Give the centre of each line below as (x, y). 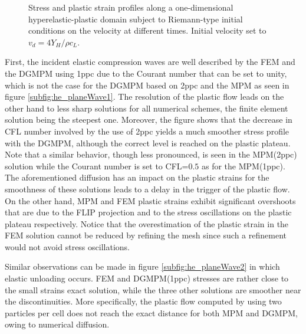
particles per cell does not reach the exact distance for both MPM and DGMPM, (151, 312)
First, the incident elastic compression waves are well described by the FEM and (150, 62)
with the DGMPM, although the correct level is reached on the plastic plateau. (148, 143)
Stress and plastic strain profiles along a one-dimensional (131, 7)
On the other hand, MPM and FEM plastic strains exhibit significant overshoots (150, 200)
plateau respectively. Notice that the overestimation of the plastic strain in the (147, 223)
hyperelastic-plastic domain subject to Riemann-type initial (136, 19)
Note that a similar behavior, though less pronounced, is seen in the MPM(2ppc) (151, 154)
